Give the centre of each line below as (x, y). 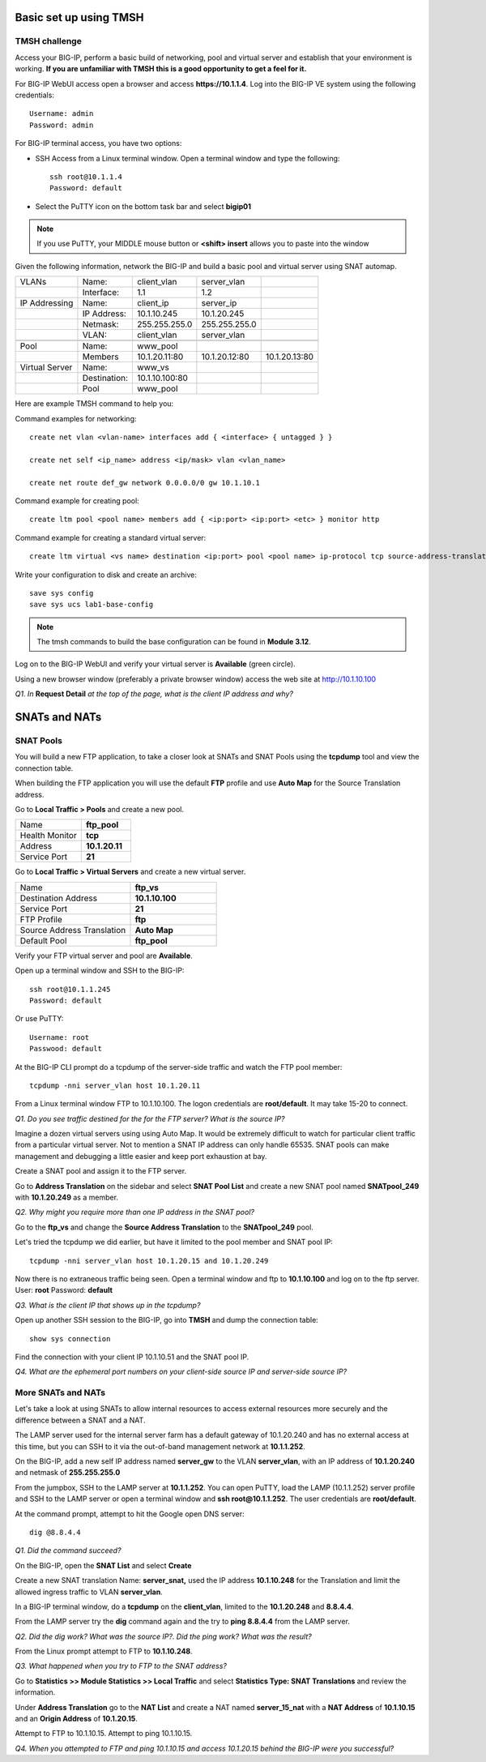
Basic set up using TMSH (79, 17)
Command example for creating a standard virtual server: (111, 537)
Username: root (60, 1037)
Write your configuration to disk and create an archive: (106, 575)
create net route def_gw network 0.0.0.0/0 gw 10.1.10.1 (145, 483)
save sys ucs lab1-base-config (92, 605)
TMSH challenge (49, 41)
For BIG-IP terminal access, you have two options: (98, 143)
